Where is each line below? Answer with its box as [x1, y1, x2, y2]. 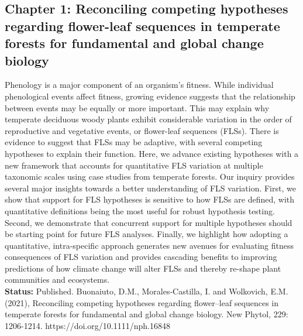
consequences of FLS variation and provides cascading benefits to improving [5, 251, 277, 263]
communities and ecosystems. [5, 273, 110, 286]
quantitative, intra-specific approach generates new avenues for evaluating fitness [5, 239, 294, 251]
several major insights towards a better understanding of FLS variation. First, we [5, 181, 296, 194]
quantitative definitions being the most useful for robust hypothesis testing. [5, 204, 275, 217]
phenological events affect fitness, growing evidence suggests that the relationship [5, 90, 295, 102]
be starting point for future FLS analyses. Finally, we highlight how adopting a [5, 228, 288, 240]
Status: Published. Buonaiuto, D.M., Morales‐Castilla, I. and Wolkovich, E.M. [5, 285, 288, 297]
